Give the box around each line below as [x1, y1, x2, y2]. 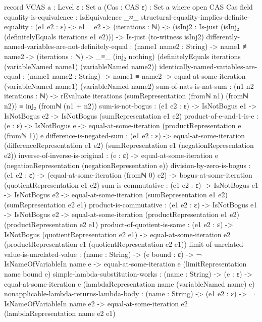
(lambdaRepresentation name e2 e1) [4, 308, 116, 318]
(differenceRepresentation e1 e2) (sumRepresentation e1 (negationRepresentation [4, 140, 254, 150]
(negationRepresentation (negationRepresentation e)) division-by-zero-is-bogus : [4, 159, 251, 170]
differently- [206, 31, 240, 41]
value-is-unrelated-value [4, 248, 77, 259]
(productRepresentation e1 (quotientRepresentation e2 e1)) [4, 239, 187, 249]
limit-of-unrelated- [189, 239, 246, 249]
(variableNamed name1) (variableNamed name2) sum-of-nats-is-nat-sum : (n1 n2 [4, 80, 254, 91]
